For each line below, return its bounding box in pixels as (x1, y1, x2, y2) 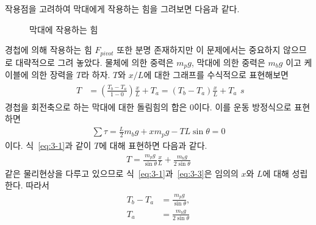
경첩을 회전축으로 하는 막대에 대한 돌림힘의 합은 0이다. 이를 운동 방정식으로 (5, 100, 292, 113)
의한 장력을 (31, 68, 74, 81)
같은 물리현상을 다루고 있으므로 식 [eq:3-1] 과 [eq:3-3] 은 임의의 (5, 166, 239, 179)
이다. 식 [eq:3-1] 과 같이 (5, 138, 92, 151)
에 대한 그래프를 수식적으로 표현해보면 (143, 68, 289, 81)
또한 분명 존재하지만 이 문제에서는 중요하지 (117, 43, 281, 56)
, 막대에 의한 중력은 (191, 55, 265, 68)
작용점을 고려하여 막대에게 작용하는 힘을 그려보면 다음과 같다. (5, 2, 240, 15)
